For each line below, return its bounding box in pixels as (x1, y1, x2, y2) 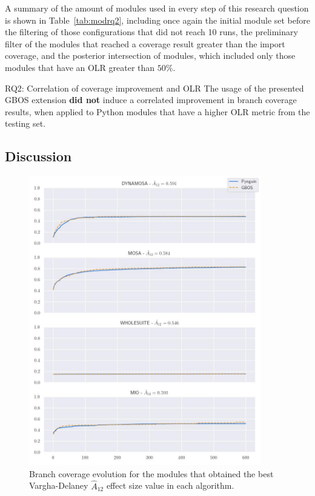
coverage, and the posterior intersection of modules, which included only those (5, 49, 296, 62)
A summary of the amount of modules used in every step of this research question (5, 2, 309, 14)
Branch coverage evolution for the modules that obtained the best (29, 467, 274, 480)
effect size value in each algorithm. (106, 479, 234, 492)
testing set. (5, 117, 46, 130)
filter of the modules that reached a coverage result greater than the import (5, 37, 285, 50)
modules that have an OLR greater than (5, 61, 155, 73)
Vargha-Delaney (29, 479, 88, 492)
